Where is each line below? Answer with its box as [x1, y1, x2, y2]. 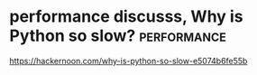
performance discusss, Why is [9, 6, 243, 27]
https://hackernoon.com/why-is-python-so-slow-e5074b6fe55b [9, 55, 248, 66]
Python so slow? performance [9, 25, 227, 46]
